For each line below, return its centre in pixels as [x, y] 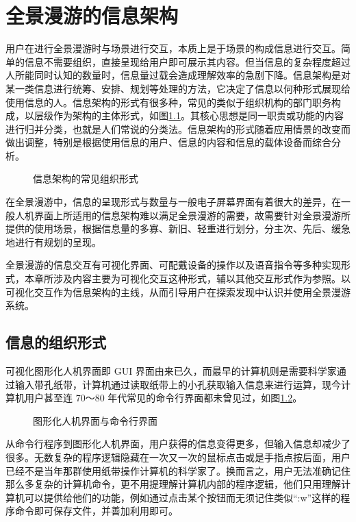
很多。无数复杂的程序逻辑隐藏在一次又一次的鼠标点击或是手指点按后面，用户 [178, 457]
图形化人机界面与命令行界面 [95, 420]
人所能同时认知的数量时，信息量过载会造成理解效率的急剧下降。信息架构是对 [178, 75]
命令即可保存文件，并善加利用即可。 [96, 511]
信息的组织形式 [56, 342]
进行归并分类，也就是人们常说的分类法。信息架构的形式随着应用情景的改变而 [178, 128]
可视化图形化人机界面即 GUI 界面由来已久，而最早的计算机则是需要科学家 [171, 371]
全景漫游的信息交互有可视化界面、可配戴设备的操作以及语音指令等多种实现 [173, 265]
